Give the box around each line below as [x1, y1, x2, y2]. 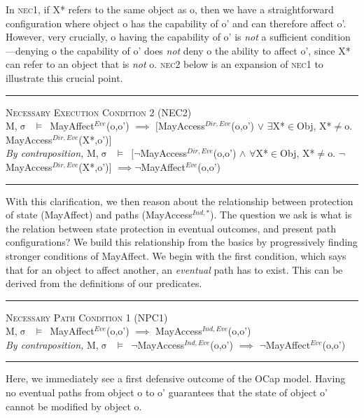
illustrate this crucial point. [6, 70, 123, 85]
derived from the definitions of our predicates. [6, 276, 202, 291]
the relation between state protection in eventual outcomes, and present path [6, 221, 337, 235]
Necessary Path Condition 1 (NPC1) [6, 309, 168, 324]
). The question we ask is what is [210, 207, 352, 222]
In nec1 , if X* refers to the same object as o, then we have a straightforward [6, 2, 334, 16]
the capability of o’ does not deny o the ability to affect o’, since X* [59, 43, 351, 57]
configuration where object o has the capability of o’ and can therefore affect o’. [6, 15, 346, 30]
